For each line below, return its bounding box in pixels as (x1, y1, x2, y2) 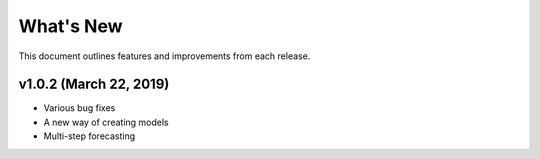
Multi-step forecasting (43, 130, 136, 142)
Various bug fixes (43, 102, 116, 114)
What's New (18, 15, 124, 37)
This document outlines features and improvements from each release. (18, 50, 311, 62)
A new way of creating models (43, 116, 169, 128)
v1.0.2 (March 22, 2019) (18, 76, 170, 93)
